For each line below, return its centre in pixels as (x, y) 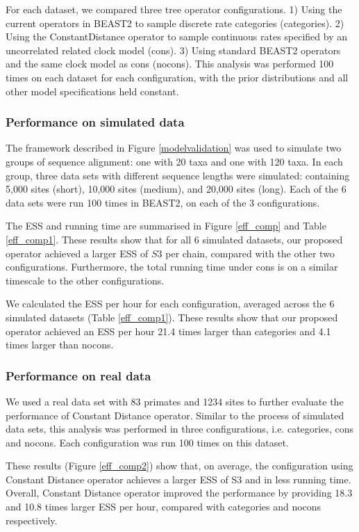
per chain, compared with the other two (250, 253)
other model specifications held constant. (92, 91)
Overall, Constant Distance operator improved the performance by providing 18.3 (179, 493)
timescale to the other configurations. (85, 280)
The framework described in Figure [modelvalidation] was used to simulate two (174, 148)
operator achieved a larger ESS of (77, 253)
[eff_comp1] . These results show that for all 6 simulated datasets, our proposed (174, 239)
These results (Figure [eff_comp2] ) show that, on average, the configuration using (179, 466)
